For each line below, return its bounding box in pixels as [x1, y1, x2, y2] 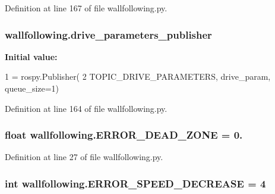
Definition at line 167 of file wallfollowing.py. [5, 2, 167, 14]
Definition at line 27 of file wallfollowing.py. [5, 151, 163, 163]
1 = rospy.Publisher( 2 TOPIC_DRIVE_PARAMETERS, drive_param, [5, 70, 271, 83]
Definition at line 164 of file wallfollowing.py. [5, 102, 167, 114]
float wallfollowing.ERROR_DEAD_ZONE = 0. [5, 127, 243, 142]
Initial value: [5, 50, 58, 62]
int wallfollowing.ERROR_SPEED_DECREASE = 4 [5, 176, 266, 190]
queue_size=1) [5, 82, 59, 94]
